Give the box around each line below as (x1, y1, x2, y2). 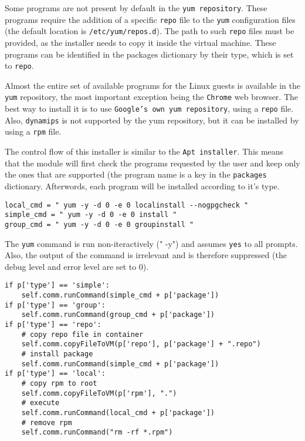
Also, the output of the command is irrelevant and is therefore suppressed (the (5, 249, 287, 261)
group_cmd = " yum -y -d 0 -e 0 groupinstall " (5, 220, 194, 229)
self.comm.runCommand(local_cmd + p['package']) (21, 408, 215, 417)
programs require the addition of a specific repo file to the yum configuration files (5, 13, 296, 25)
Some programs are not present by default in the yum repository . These (5, 2, 267, 14)
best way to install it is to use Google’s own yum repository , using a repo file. (5, 102, 294, 115)
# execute (21, 399, 60, 407)
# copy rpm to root (21, 379, 97, 387)
